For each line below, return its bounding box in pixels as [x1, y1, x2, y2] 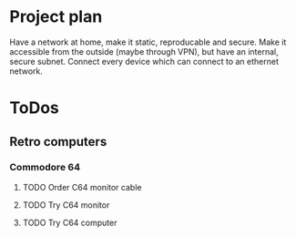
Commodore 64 [9, 161, 80, 174]
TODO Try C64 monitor [22, 199, 110, 211]
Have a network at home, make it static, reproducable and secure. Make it [9, 36, 287, 47]
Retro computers [9, 134, 107, 149]
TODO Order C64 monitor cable [22, 181, 142, 192]
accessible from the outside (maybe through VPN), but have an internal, [9, 46, 280, 57]
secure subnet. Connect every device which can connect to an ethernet [9, 56, 280, 67]
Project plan [9, 6, 103, 27]
